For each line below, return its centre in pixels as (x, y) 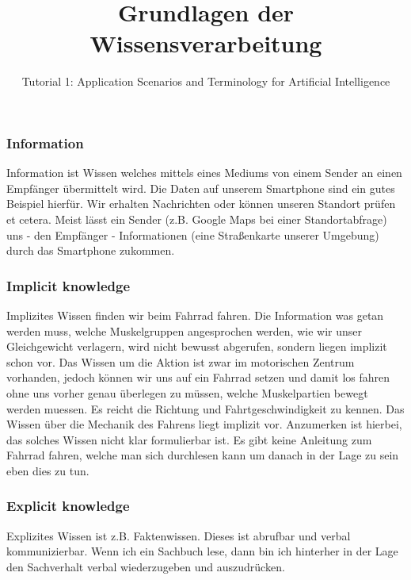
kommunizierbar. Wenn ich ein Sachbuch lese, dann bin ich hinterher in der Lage (202, 551)
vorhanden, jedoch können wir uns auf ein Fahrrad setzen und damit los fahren (198, 377)
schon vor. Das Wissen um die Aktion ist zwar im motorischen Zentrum (181, 361)
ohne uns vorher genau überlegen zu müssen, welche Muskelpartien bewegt (187, 392)
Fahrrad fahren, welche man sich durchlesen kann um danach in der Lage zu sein (203, 455)
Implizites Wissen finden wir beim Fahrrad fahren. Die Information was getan (195, 315)
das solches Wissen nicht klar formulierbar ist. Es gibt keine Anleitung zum (189, 439)
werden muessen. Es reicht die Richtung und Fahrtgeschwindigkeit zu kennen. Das (205, 408)
